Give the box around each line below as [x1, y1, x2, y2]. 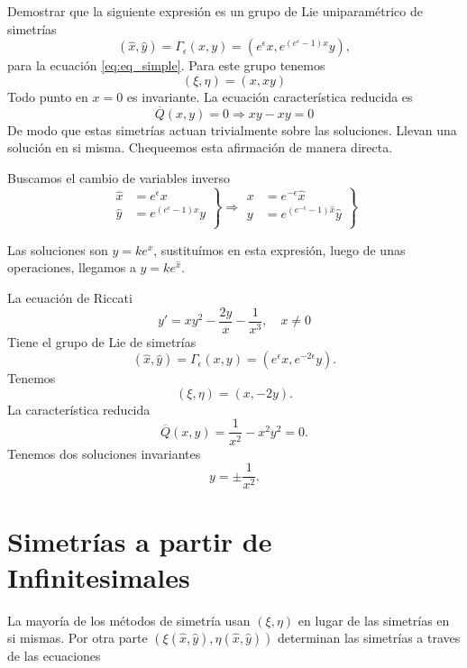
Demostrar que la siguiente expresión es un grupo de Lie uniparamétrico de [7, 2, 423, 20]
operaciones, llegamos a [7, 258, 136, 277]
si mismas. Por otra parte [7, 628, 148, 647]
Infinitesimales [7, 558, 190, 595]
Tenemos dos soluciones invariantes [7, 444, 201, 462]
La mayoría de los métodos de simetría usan [7, 610, 251, 629]
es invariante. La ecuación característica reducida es [126, 87, 413, 105]
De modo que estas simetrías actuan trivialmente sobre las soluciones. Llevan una [7, 120, 457, 139]
